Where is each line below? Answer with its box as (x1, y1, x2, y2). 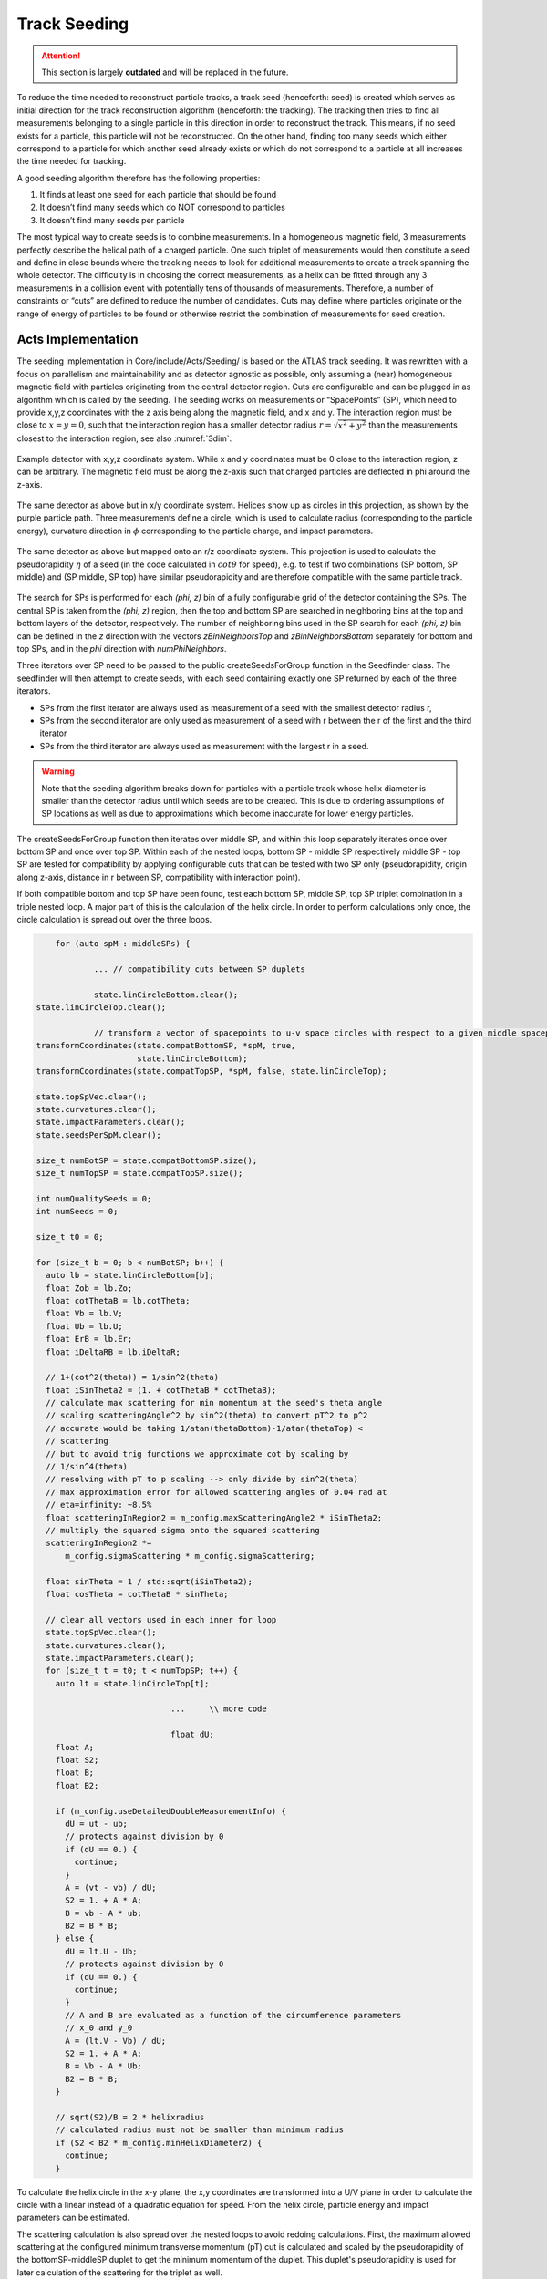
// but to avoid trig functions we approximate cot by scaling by (46, 1449, 349, 1459)
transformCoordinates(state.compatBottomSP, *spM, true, (36, 1040, 296, 1051)
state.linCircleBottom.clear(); (93, 989, 239, 1000)
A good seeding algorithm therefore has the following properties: (16, 172, 261, 183)
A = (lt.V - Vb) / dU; (65, 2036, 167, 2046)
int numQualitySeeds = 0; (36, 1193, 152, 1203)
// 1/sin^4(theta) (46, 1461, 128, 1472)
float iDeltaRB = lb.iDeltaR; (46, 1346, 181, 1357)
